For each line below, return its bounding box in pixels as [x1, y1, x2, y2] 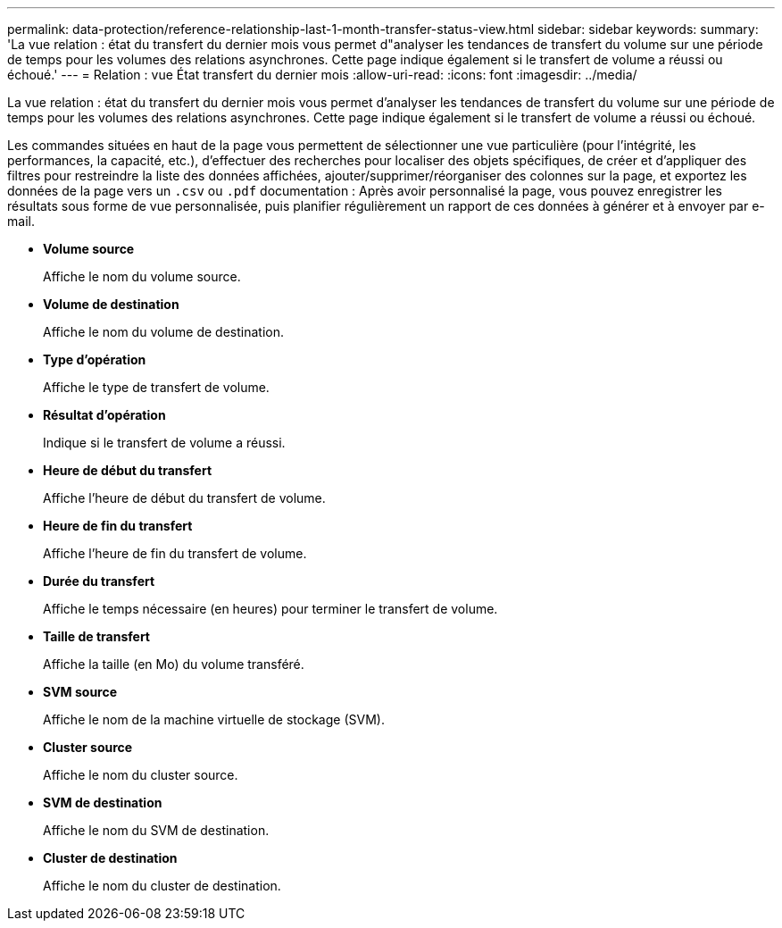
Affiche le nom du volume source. [43, 269, 241, 284]
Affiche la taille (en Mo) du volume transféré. [43, 656, 304, 672]
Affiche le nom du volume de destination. [43, 324, 284, 339]
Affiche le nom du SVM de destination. [43, 823, 270, 838]
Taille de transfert [43, 629, 150, 644]
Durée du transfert [43, 573, 155, 589]
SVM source [43, 684, 118, 699]
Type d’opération [43, 352, 146, 367]
